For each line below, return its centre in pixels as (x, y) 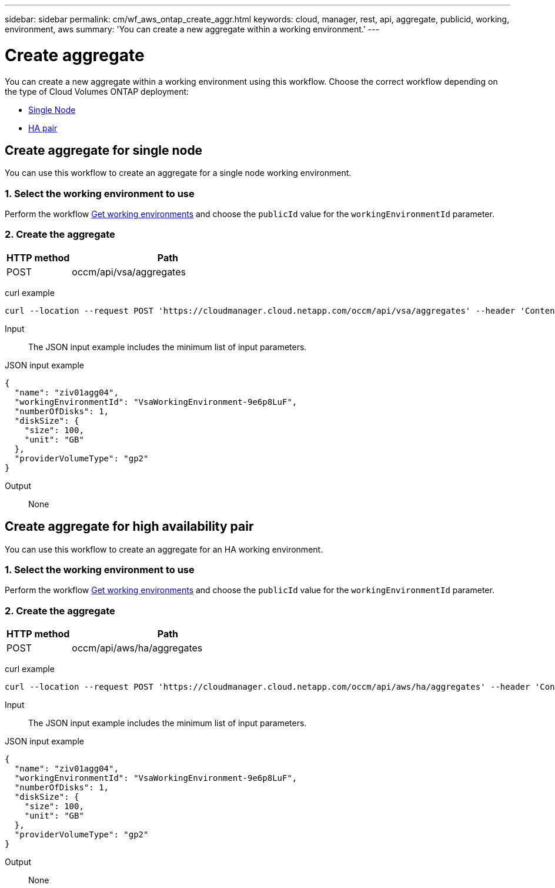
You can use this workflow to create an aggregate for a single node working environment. (178, 173)
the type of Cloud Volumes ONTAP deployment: (97, 91)
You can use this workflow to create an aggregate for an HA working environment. (164, 549)
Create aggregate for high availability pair (129, 527)
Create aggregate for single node (104, 150)
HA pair (43, 128)
